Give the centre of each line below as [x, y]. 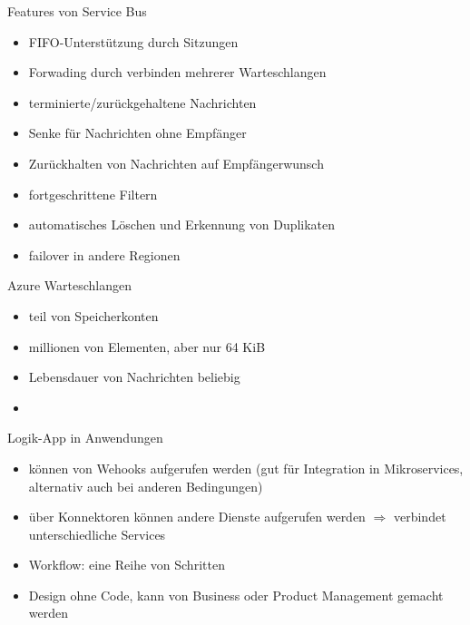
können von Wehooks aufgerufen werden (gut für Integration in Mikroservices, [246, 468]
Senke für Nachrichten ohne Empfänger [137, 133]
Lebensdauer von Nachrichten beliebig [134, 377]
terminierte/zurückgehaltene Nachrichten [142, 102]
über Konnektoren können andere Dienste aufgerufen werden [197, 517]
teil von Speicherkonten [93, 315]
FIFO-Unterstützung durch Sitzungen [133, 41]
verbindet [420, 517]
